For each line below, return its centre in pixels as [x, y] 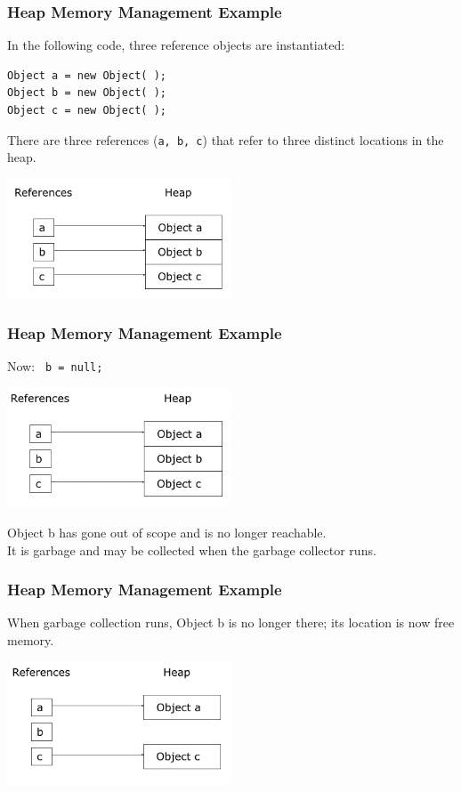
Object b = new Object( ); [87, 93]
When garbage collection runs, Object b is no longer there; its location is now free [231, 622]
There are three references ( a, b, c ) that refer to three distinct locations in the [226, 139]
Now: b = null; [55, 366]
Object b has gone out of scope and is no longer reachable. [167, 533]
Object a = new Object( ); [87, 75]
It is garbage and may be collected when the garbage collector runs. [192, 550]
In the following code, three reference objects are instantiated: [176, 45]
